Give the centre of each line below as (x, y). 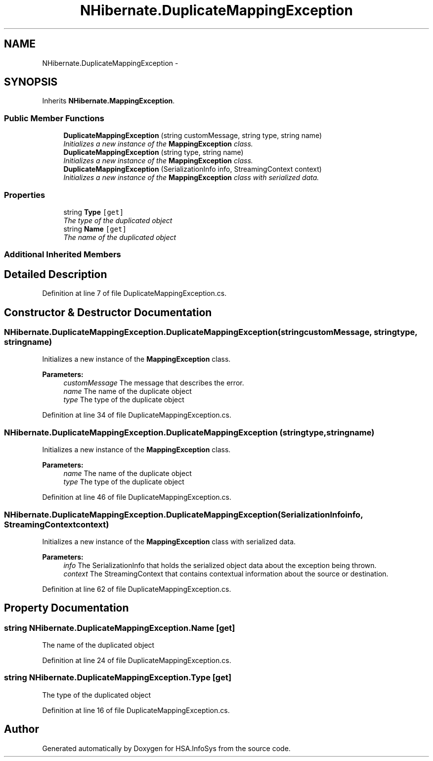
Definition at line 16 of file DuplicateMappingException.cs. (136, 710)
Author (22, 729)
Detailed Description (56, 274)
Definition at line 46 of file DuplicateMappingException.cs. (137, 497)
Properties (25, 195)
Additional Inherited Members (63, 255)
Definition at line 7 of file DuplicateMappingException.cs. (134, 293)
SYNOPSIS (31, 82)
